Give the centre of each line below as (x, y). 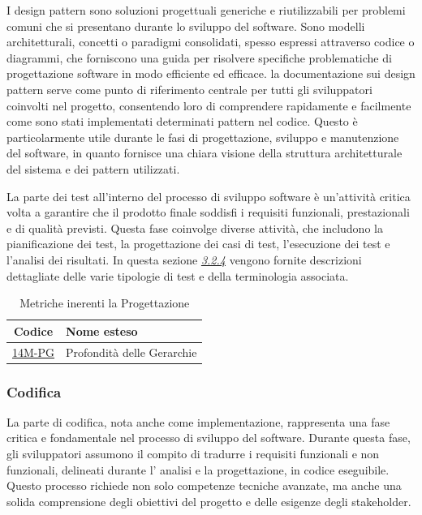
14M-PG (34, 352)
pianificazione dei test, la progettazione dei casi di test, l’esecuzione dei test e (198, 244)
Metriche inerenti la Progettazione (105, 303)
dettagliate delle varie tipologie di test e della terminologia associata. (178, 275)
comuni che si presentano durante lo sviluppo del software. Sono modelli (186, 26)
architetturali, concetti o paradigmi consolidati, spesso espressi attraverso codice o (211, 42)
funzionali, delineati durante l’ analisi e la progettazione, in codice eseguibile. (198, 469)
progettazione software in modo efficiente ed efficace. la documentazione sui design (211, 73)
